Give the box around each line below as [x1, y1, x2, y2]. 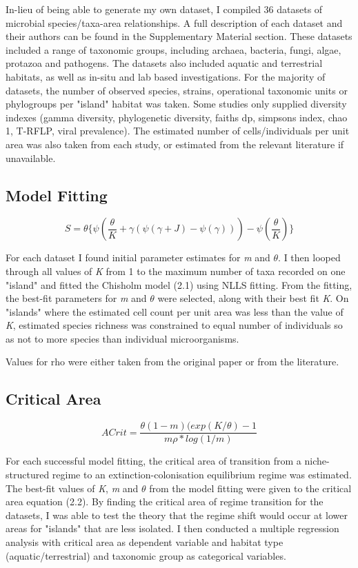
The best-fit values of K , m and [6, 480, 139, 495]
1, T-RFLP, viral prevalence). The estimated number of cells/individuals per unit [6, 123, 350, 138]
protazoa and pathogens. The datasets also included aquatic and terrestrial [6, 56, 323, 70]
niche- [304, 454, 330, 468]
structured [6, 467, 50, 481]
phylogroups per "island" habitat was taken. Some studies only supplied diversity [6, 97, 347, 111]
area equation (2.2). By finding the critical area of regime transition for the [6, 494, 324, 509]
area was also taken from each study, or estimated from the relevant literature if [6, 136, 344, 151]
